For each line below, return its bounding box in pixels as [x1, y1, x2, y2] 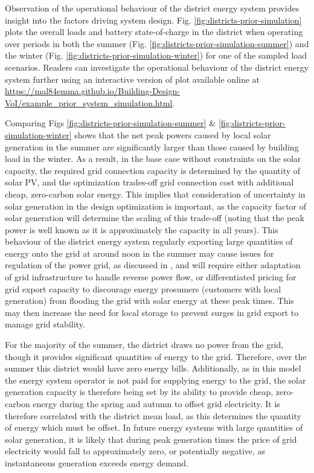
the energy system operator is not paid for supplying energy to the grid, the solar [5, 373, 306, 386]
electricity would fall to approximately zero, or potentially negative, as [5, 445, 266, 457]
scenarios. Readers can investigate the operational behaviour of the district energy [5, 60, 309, 73]
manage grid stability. [5, 318, 85, 330]
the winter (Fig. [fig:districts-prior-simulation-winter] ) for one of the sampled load [5, 49, 307, 62]
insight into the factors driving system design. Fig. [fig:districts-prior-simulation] [5, 13, 302, 26]
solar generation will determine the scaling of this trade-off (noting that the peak [5, 211, 304, 224]
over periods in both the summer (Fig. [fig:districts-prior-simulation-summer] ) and [5, 37, 309, 50]
